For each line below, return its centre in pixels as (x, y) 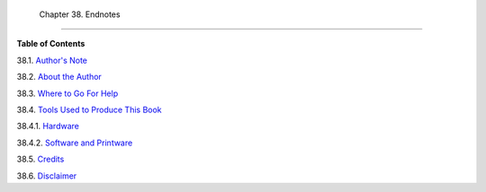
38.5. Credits (40, 159)
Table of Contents (51, 44)
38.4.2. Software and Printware (75, 143)
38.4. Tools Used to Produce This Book (89, 109)
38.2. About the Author (59, 77)
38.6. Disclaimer (47, 176)
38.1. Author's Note (52, 60)
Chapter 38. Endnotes (80, 14)
